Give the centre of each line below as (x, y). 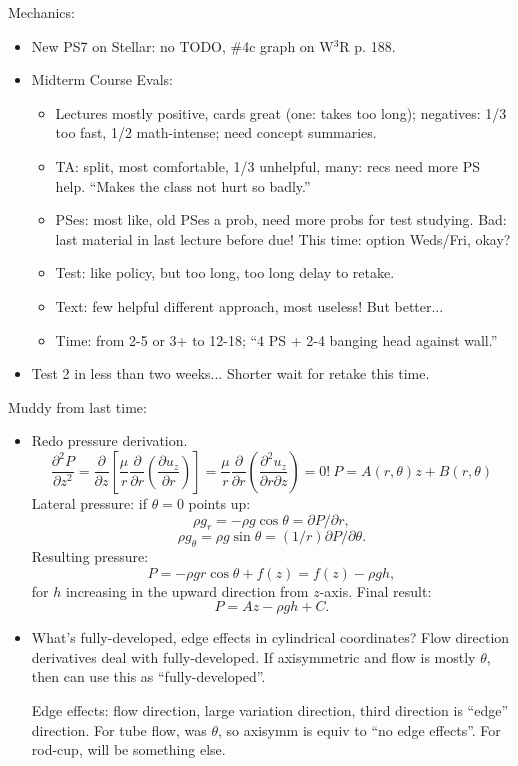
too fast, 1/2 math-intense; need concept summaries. (216, 132)
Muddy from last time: (77, 406)
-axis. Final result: (375, 590)
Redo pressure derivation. (109, 440)
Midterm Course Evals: (102, 79)
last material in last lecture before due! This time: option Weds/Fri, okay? (283, 238)
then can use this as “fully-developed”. (148, 676)
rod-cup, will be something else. (128, 749)
